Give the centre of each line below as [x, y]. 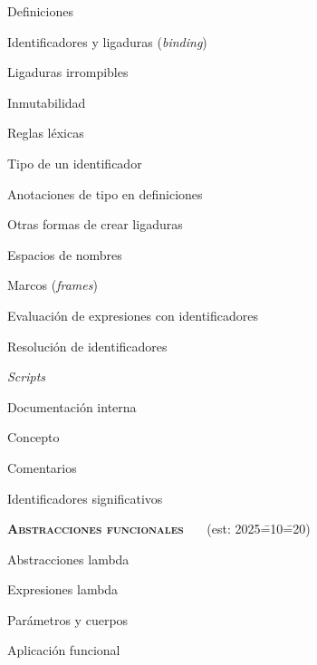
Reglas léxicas [46, 133]
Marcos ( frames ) [53, 285]
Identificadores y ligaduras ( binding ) [107, 41]
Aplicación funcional [64, 650]
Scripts [27, 376]
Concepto [34, 437]
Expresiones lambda [63, 589]
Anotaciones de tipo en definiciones [105, 193]
